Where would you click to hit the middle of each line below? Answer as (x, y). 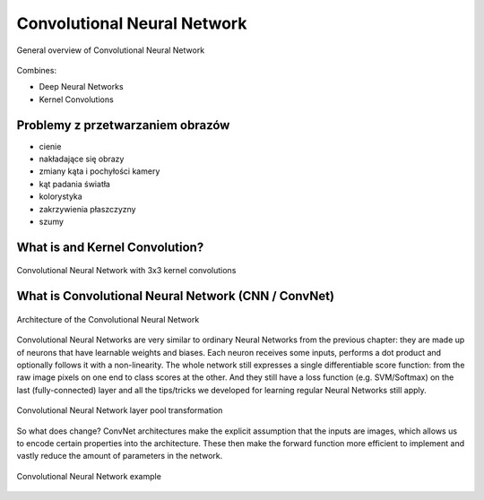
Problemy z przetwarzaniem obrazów (123, 125)
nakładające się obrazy (82, 159)
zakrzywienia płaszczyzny (87, 209)
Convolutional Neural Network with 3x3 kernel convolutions (126, 271)
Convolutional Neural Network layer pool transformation (120, 410)
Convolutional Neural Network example (89, 476)
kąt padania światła (75, 184)
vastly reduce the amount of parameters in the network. (120, 456)
